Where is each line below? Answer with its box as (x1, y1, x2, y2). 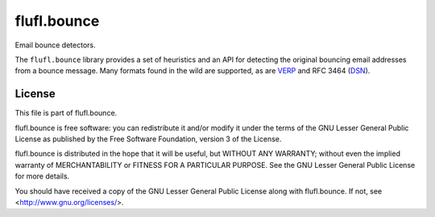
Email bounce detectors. (14, 40, 96, 50)
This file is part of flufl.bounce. (14, 108, 118, 118)
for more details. (14, 171, 70, 181)
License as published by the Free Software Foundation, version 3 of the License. (14, 134, 282, 144)
